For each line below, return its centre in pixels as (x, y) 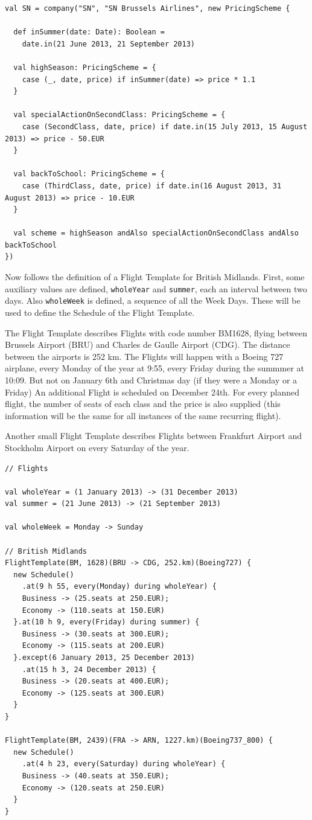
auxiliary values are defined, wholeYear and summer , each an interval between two (156, 288)
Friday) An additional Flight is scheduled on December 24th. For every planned (152, 392)
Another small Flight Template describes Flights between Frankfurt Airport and (153, 436)
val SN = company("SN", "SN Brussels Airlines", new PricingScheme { (148, 8)
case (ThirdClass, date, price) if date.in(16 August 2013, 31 (152, 186)
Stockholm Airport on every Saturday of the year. (97, 447)
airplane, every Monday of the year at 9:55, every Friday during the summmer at (155, 368)
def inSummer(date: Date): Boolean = (89, 32)
